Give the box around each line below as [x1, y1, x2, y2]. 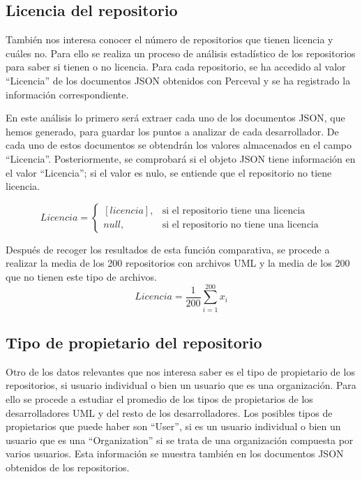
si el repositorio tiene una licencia [162, 206, 306, 216]
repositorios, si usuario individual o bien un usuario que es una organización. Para [6, 378, 356, 392]
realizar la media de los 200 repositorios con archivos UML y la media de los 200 [6, 256, 350, 270]
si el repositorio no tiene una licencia [162, 220, 319, 230]
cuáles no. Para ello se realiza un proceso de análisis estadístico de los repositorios [6, 45, 356, 60]
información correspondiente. [6, 87, 129, 101]
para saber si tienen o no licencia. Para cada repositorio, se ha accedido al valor [6, 59, 346, 74]
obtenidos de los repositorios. [6, 460, 130, 474]
